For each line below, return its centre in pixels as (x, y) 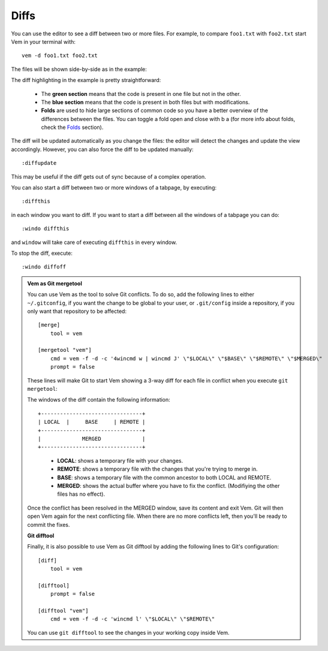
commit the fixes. (49, 525)
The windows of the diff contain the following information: (99, 400)
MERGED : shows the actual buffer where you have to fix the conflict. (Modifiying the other (168, 486)
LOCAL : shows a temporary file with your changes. (120, 460)
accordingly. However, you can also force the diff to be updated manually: (103, 149)
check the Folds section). (72, 127)
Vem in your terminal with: (43, 41)
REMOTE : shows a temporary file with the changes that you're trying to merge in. (157, 469)
